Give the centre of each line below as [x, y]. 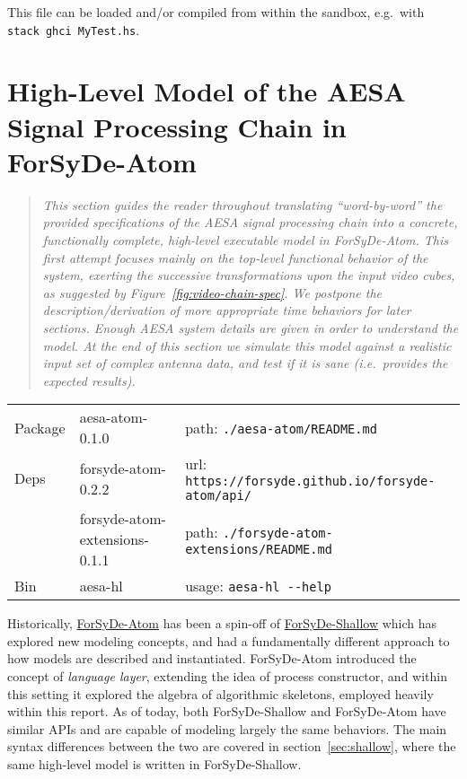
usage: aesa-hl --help [258, 586]
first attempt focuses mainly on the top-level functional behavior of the [235, 257]
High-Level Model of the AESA [207, 91]
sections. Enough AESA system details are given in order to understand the [251, 327]
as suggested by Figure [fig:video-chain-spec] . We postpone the [212, 292]
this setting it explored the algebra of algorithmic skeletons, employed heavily [220, 693]
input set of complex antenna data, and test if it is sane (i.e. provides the [245, 363]
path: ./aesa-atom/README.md [281, 427]
